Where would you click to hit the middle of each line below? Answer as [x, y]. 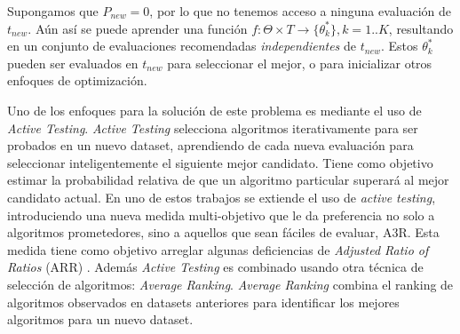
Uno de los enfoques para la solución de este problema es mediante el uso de [214, 110]
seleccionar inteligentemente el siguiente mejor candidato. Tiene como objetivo [220, 162]
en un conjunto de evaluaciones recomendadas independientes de [182, 46]
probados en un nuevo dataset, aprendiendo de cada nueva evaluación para [210, 145]
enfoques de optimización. [77, 80]
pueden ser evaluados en [73, 63]
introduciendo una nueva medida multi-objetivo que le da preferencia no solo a [221, 215]
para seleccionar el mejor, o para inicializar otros [300, 63]
